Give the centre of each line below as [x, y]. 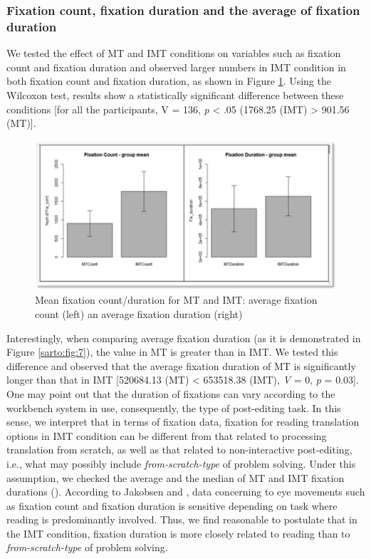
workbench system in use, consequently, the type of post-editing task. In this [174, 407]
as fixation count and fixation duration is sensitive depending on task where [172, 505]
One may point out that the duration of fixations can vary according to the [171, 393]
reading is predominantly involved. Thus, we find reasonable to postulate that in [182, 519]
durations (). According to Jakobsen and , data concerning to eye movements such [186, 492]
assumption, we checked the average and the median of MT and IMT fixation [176, 477]
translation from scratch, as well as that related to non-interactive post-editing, [179, 450]
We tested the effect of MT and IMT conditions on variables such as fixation [174, 53]
